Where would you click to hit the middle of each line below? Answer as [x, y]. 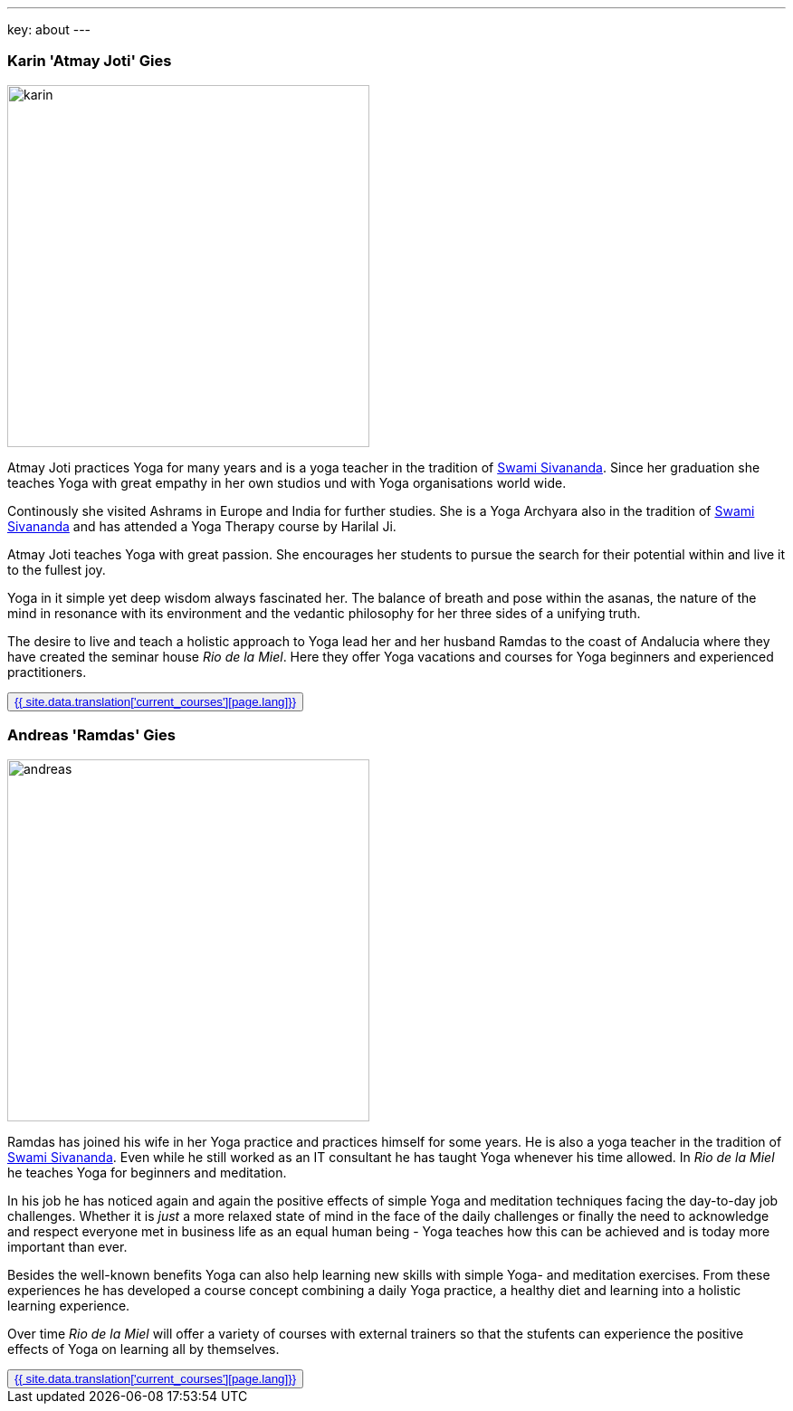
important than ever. [67, 1246]
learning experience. [69, 1305]
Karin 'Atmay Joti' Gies [90, 61]
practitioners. [47, 672]
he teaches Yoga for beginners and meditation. [147, 1172]
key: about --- [49, 29]
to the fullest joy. [57, 569]
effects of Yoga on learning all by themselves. [143, 1349]
